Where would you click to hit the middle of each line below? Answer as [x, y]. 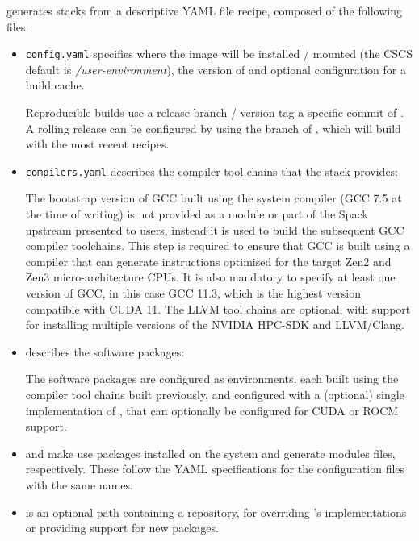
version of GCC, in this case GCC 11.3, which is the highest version [193, 293]
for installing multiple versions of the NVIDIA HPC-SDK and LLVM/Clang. [215, 325]
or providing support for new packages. [122, 528]
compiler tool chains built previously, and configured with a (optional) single [215, 394]
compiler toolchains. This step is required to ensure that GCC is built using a [218, 246]
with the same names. [79, 484]
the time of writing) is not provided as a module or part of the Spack [197, 214]
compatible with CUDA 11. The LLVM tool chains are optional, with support [218, 308]
